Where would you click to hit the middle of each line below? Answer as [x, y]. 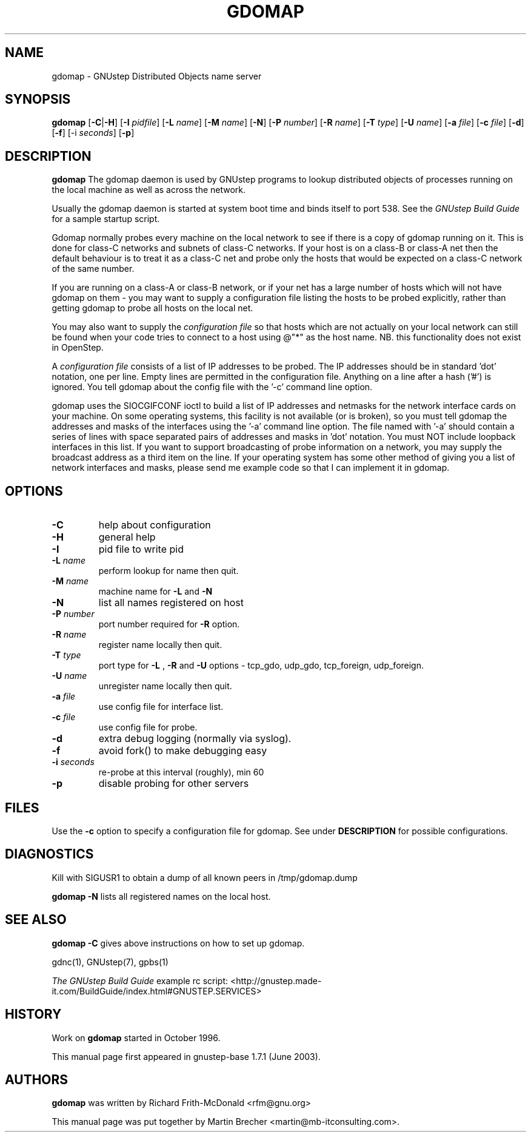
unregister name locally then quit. [165, 686]
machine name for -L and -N [155, 592]
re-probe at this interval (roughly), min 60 [181, 772]
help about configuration [155, 525]
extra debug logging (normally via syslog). [195, 739]
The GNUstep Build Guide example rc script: [140, 980]
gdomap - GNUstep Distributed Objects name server [157, 76]
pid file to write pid [141, 549]
